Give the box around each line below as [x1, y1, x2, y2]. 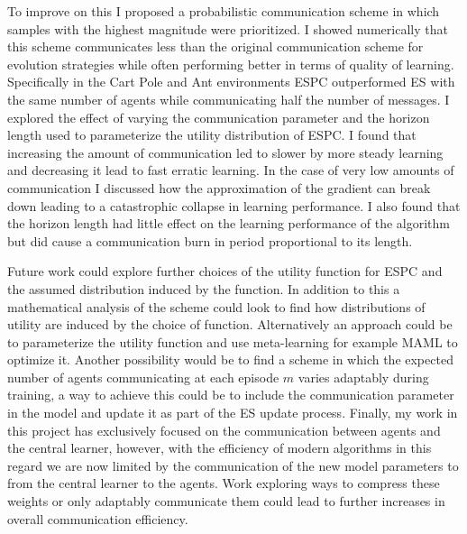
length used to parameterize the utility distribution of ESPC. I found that [7, 125, 417, 144]
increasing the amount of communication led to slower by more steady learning [7, 143, 444, 161]
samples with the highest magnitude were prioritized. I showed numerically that [7, 19, 448, 38]
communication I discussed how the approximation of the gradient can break [7, 178, 431, 197]
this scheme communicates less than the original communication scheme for [7, 37, 424, 56]
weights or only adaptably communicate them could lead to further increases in [7, 492, 445, 511]
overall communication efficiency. [7, 509, 188, 528]
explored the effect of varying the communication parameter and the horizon [7, 107, 430, 126]
